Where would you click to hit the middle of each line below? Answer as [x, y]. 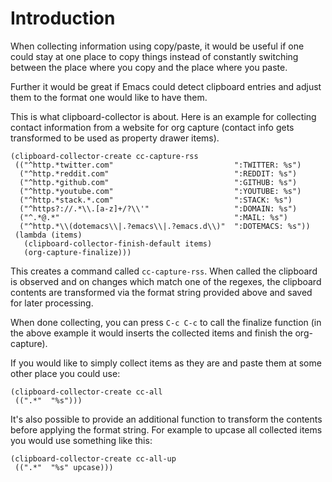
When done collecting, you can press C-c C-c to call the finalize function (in [166, 322]
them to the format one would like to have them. [109, 97]
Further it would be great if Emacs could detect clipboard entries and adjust [166, 86]
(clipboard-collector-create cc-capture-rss [104, 156]
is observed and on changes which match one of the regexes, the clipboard [166, 281]
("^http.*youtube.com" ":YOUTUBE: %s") [160, 191]
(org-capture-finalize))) [77, 252]
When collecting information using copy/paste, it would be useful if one [157, 46]
